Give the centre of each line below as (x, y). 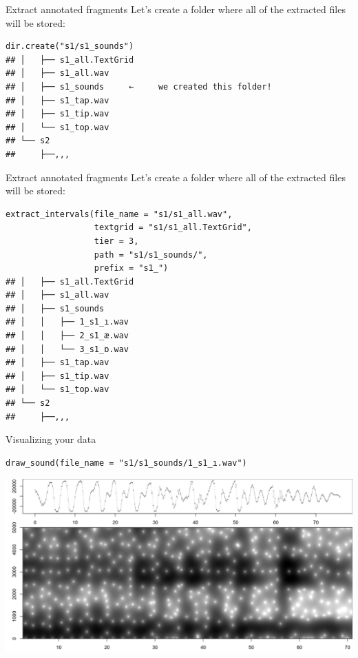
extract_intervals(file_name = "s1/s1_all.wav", (119, 214)
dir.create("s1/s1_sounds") (70, 47)
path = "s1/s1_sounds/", (151, 255)
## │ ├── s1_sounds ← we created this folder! (139, 86)
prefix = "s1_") (131, 268)
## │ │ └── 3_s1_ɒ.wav (67, 349)
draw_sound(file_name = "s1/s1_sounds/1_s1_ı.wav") (126, 463)
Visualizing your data (51, 439)
